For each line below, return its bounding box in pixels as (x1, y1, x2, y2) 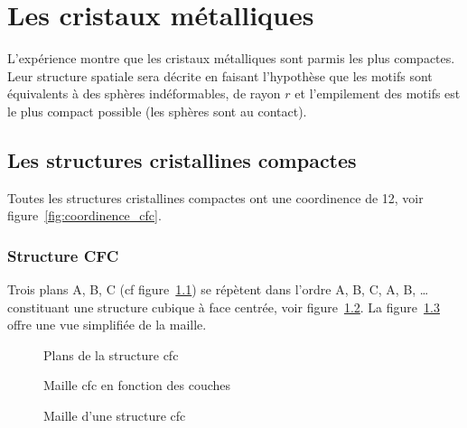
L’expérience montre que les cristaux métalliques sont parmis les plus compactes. (7, 49, 455, 68)
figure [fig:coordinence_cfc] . (7, 206, 162, 225)
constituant (7, 297, 70, 316)
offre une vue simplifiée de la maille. (7, 315, 207, 334)
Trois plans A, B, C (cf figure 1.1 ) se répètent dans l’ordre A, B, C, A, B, (7, 280, 416, 299)
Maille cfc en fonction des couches (43, 376, 231, 395)
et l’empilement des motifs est (294, 84, 461, 103)
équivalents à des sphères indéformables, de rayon (7, 84, 281, 103)
